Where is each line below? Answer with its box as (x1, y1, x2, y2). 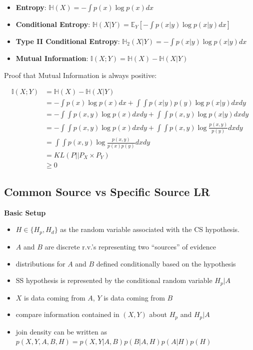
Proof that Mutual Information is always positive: (4, 69, 157, 80)
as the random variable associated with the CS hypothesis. (60, 224, 239, 234)
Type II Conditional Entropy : (15, 36, 120, 46)
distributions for (15, 258, 65, 268)
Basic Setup (4, 207, 46, 217)
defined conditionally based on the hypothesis (96, 258, 236, 268)
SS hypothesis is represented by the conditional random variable (15, 275, 212, 285)
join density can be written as (15, 326, 107, 336)
